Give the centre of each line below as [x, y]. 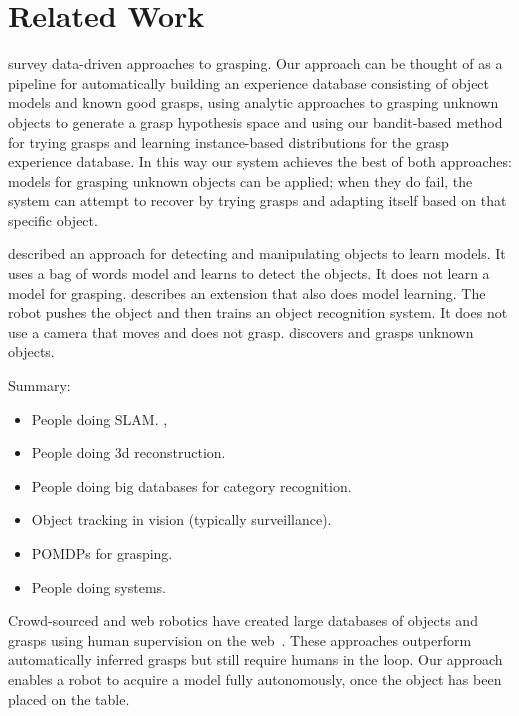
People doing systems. [98, 586]
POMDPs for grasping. [102, 553]
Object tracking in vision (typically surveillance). [181, 519]
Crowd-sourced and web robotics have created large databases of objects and [243, 620]
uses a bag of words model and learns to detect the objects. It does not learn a [249, 273]
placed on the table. [69, 698]
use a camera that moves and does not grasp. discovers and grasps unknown [241, 331]
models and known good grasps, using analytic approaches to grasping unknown [253, 102]
